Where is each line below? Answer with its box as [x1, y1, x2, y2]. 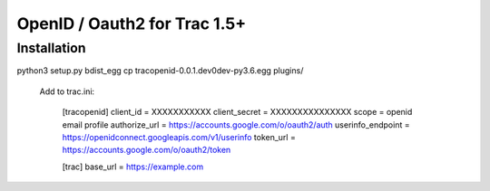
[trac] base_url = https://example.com [62, 161, 204, 172]
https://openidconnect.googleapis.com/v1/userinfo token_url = [62, 131, 297, 142]
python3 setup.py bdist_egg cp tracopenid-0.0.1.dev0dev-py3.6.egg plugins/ [16, 65, 304, 76]
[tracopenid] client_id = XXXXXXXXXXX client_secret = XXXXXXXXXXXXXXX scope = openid [62, 107, 413, 118]
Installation [16, 40, 86, 56]
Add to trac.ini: [39, 86, 95, 97]
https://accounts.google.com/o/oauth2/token [62, 145, 231, 156]
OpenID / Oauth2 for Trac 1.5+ [16, 14, 247, 33]
